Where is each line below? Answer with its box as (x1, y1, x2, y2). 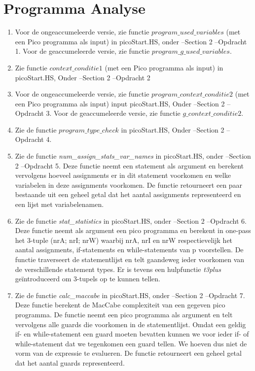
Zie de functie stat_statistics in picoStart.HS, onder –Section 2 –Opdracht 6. (15, 215, 247, 226)
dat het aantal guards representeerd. (15, 357, 125, 368)
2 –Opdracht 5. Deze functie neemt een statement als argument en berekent (15, 160, 244, 170)
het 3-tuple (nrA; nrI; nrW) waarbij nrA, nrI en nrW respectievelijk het (15, 235, 233, 245)
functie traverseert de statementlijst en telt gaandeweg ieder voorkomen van (15, 254, 245, 264)
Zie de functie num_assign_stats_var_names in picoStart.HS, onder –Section (15, 151, 251, 161)
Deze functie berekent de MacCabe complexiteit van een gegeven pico (15, 300, 225, 310)
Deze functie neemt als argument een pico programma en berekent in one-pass (15, 225, 251, 236)
